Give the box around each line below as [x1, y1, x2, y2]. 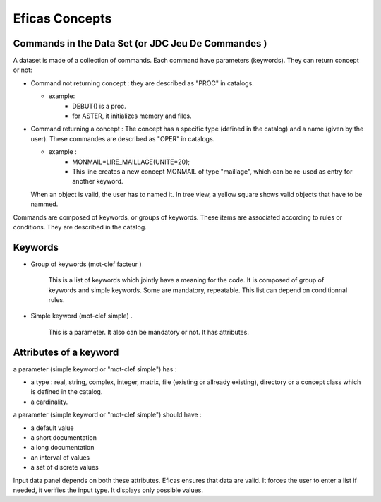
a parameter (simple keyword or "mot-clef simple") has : [13, 364, 177, 373]
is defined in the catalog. [30, 388, 103, 396]
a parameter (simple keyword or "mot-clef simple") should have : [13, 410, 202, 419]
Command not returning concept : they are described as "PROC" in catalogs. [30, 78, 254, 88]
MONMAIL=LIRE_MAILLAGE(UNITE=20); [72, 157, 190, 166]
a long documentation [30, 443, 95, 452]
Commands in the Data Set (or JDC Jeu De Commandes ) [13, 37, 267, 49]
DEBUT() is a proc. [72, 102, 126, 110]
